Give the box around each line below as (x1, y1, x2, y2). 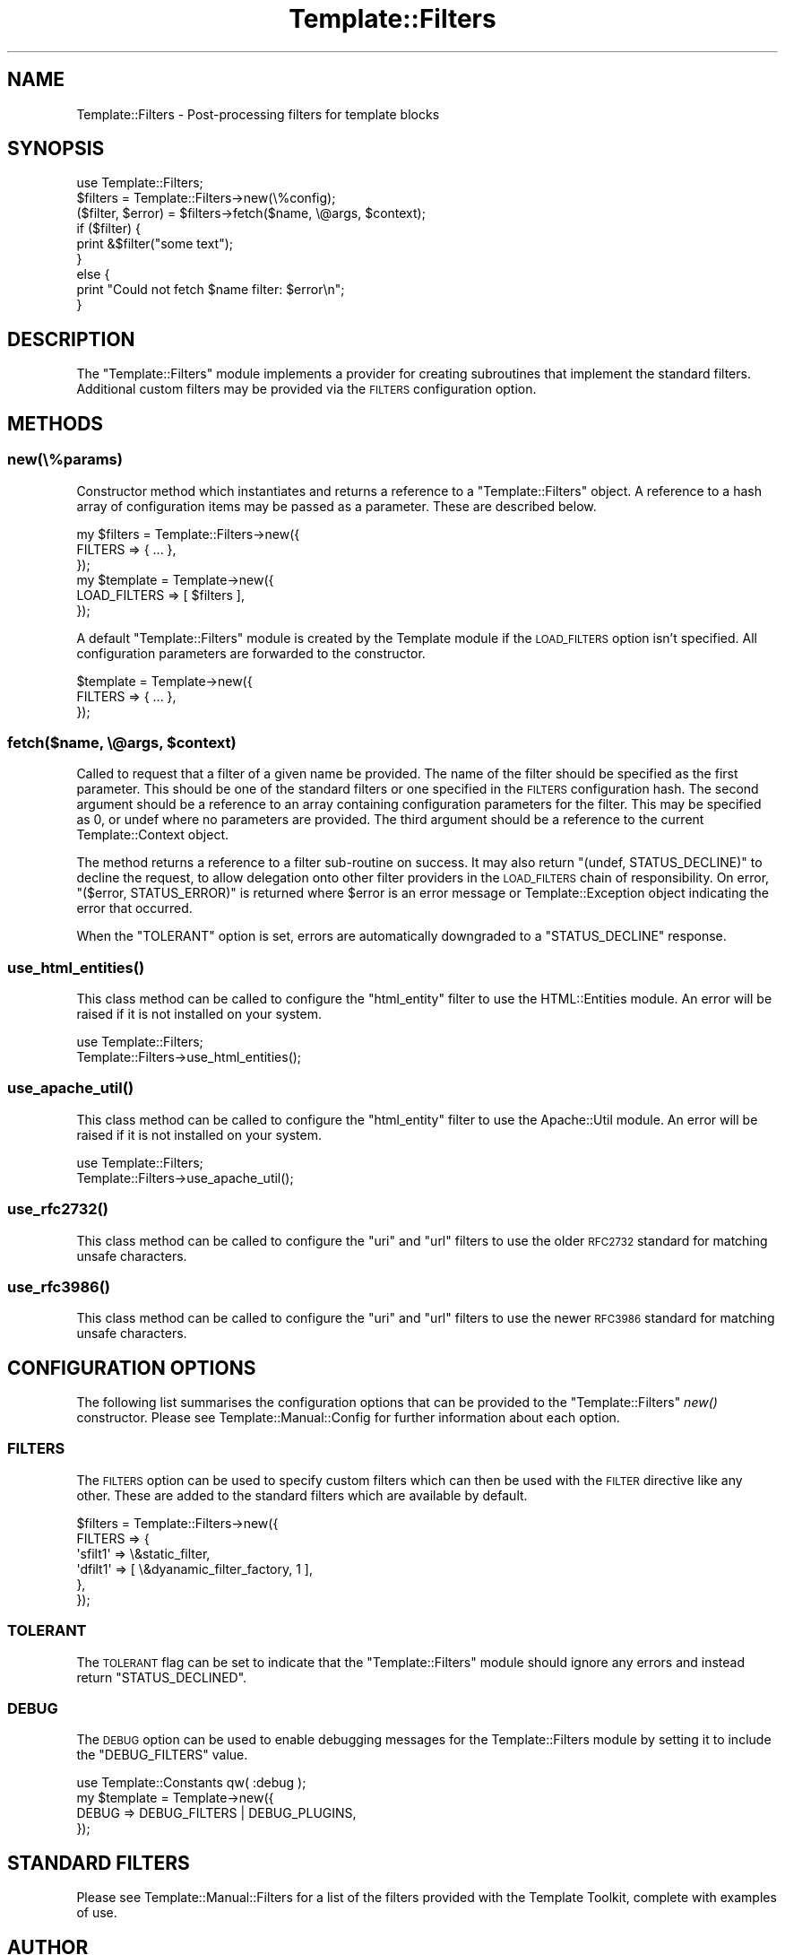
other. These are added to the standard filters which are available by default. (76, 1487, 528, 1503)
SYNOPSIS (7, 137, 105, 161)
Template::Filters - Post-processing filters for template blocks (76, 106, 440, 122)
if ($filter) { (76, 221, 142, 237)
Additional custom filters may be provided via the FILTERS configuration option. (76, 381, 537, 397)
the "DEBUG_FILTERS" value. (76, 1747, 248, 1763)
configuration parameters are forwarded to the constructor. (76, 645, 426, 661)
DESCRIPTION (7, 327, 135, 351)
